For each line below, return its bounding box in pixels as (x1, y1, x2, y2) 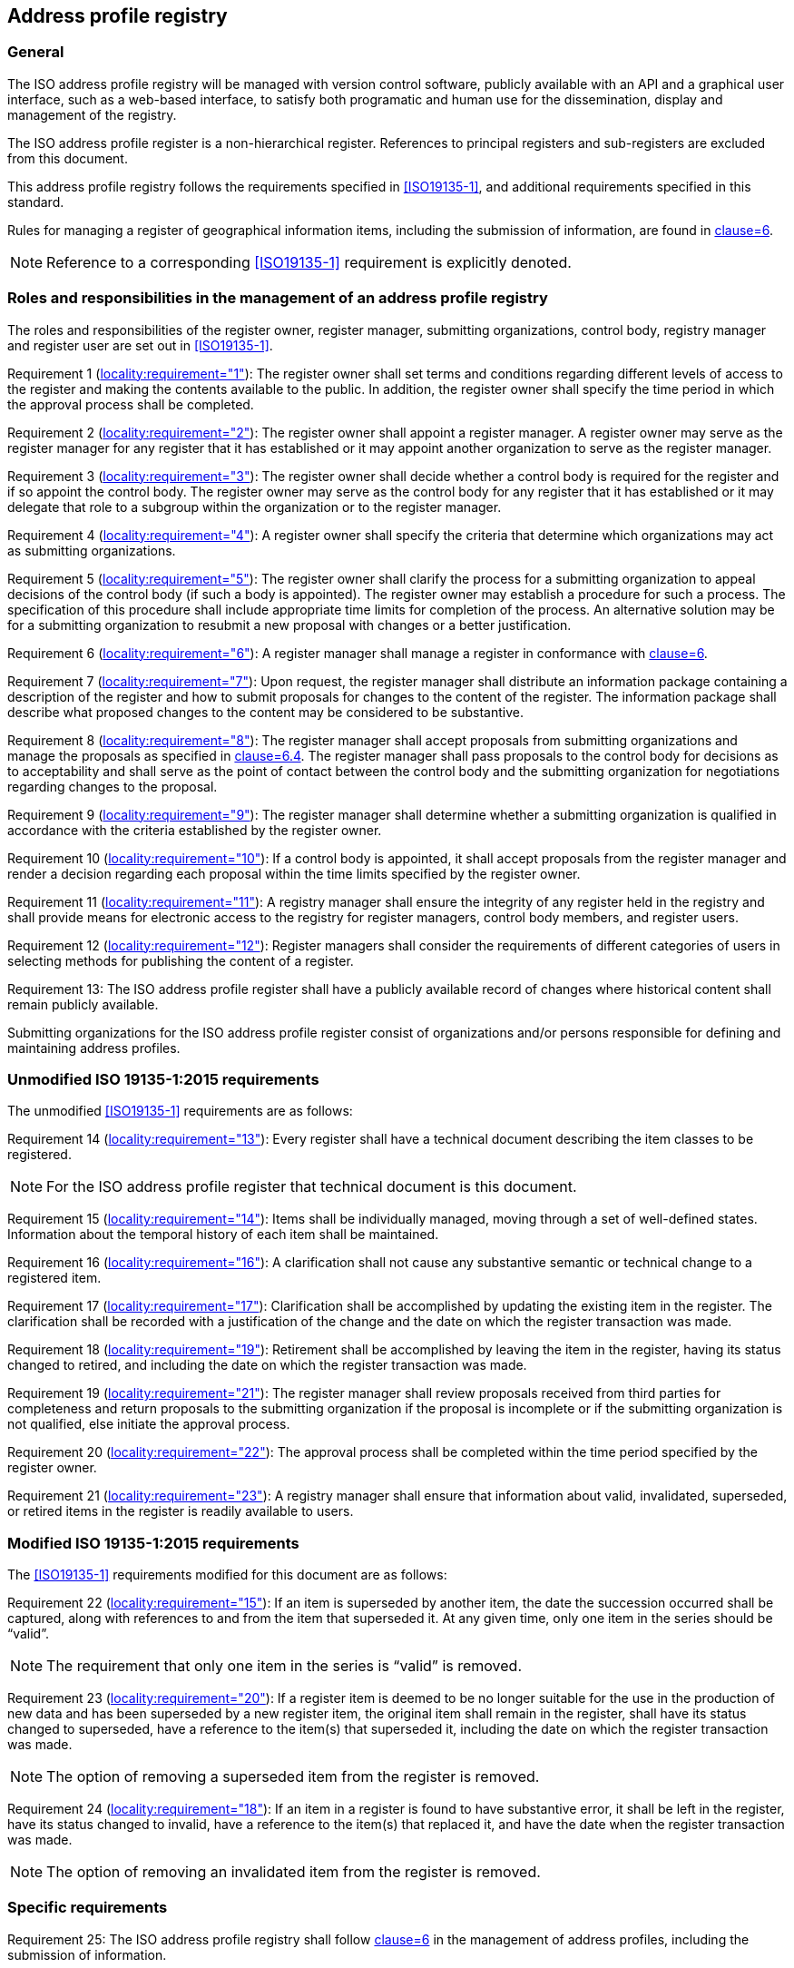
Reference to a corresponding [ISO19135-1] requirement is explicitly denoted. (46, 252, 572, 271)
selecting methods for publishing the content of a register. (7, 952, 354, 969)
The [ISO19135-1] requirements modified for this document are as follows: (7, 1567, 447, 1583)
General (7, 43, 64, 62)
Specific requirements (7, 1898, 168, 1917)
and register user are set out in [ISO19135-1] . (7, 337, 273, 353)
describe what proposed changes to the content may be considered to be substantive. (7, 704, 524, 720)
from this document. (7, 150, 128, 166)
